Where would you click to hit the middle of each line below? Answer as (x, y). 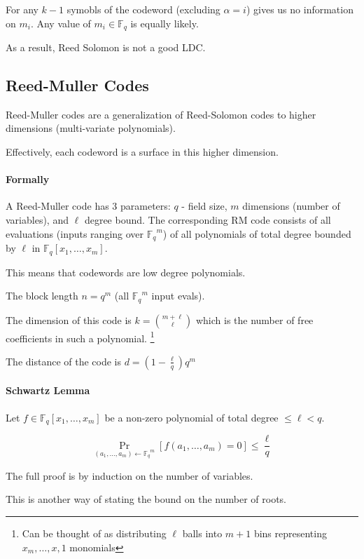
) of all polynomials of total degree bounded (257, 233)
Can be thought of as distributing (94, 533)
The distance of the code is (64, 361)
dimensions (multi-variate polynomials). (91, 128)
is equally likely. (164, 23)
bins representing (290, 533)
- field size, (204, 206)
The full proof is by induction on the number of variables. (129, 475)
